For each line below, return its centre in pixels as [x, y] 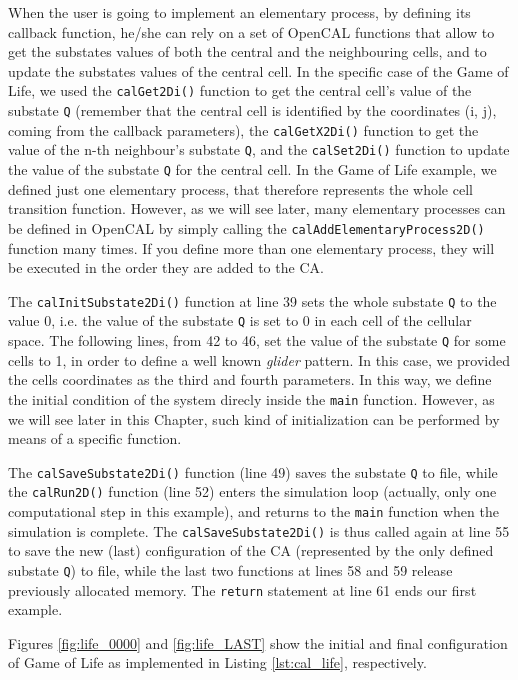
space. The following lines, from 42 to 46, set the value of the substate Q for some [257, 340]
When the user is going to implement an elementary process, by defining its [239, 12]
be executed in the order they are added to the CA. [166, 267]
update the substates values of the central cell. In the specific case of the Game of [258, 70]
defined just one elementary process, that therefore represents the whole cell [240, 188]
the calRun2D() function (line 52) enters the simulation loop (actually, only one [252, 491]
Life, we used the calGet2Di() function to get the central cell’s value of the [240, 90]
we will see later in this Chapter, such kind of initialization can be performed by [254, 418]
